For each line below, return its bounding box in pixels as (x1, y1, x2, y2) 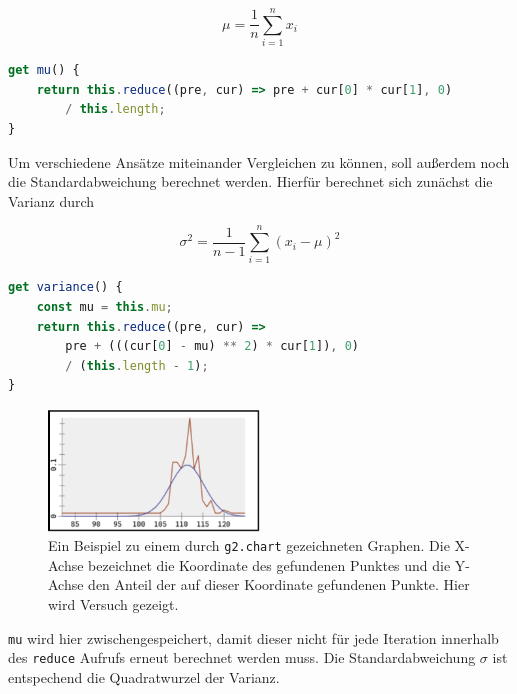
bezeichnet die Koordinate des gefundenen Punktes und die (88, 554, 451, 575)
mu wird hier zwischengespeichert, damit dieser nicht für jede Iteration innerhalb (8, 627, 499, 648)
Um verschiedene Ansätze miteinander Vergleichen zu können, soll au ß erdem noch (8, 151, 510, 172)
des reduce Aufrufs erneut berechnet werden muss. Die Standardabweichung (8, 647, 476, 668)
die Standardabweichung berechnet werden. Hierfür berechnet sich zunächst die (8, 171, 493, 192)
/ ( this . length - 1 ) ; (65, 358, 209, 373)
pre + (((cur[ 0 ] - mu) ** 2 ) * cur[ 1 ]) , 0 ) (65, 339, 359, 354)
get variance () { (8, 280, 123, 295)
